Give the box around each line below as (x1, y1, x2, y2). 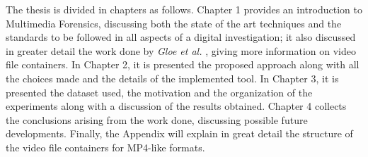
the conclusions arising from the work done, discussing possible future (6, 112, 308, 127)
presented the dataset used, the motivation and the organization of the (6, 84, 313, 99)
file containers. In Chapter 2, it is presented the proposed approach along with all (6, 57, 360, 72)
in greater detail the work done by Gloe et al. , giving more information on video (6, 43, 356, 58)
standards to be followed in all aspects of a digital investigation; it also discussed (6, 30, 356, 44)
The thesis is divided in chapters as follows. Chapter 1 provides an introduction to (6, 2, 362, 16)
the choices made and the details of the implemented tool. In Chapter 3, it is (6, 70, 339, 85)
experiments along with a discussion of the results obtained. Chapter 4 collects (6, 99, 347, 113)
